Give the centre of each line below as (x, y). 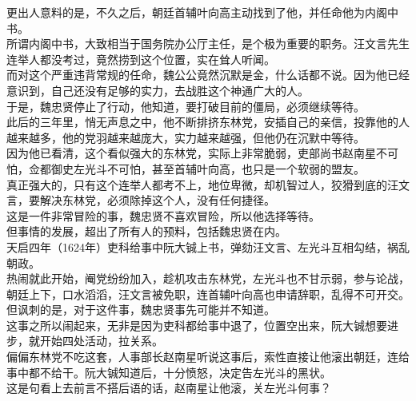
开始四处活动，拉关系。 (101, 341)
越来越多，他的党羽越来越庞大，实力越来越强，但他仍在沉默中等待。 (186, 137)
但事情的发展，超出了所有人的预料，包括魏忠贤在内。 (146, 231)
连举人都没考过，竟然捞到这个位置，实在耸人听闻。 (141, 59)
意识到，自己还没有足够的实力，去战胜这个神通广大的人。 (158, 90)
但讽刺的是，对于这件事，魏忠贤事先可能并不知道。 (141, 310)
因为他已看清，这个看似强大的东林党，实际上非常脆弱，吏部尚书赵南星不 (197, 153)
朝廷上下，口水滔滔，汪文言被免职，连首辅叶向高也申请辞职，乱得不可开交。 (208, 294)
